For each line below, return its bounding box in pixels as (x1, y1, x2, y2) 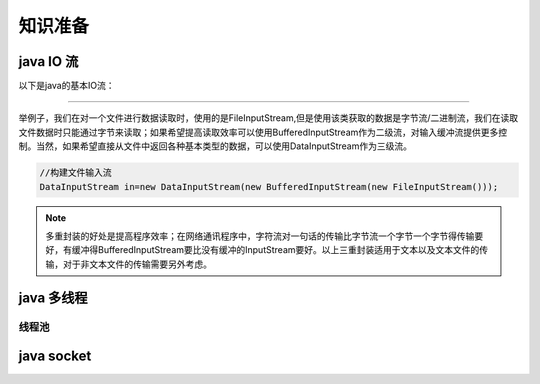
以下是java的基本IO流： (18, 80, 115, 92)
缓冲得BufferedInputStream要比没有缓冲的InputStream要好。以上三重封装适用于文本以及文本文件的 (71, 244, 480, 256)
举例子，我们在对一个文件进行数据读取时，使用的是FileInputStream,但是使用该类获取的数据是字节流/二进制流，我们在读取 (18, 112, 519, 124)
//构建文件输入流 (39, 167, 112, 179)
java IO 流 (18, 53, 79, 70)
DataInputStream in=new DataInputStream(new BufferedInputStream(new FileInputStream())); (39, 181, 499, 192)
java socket (18, 348, 92, 365)
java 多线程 (18, 289, 89, 306)
